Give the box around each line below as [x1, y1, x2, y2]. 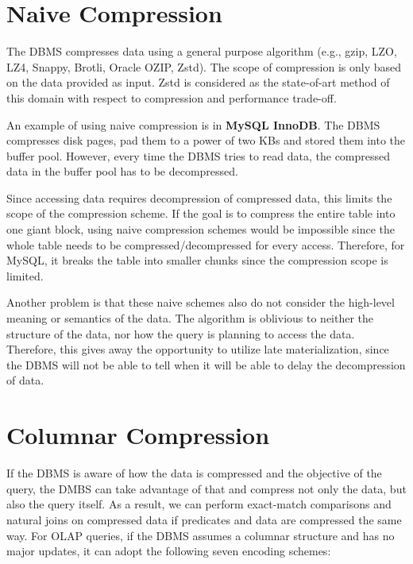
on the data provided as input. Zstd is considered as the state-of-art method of [6, 74, 390, 91]
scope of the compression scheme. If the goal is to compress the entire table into [6, 205, 396, 222]
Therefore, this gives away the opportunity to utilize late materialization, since [6, 341, 389, 357]
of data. [6, 372, 44, 388]
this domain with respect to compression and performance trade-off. [6, 89, 337, 106]
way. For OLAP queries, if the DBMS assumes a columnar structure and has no [6, 527, 395, 543]
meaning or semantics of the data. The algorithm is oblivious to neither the [6, 310, 374, 326]
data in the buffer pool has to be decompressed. [6, 163, 238, 180]
